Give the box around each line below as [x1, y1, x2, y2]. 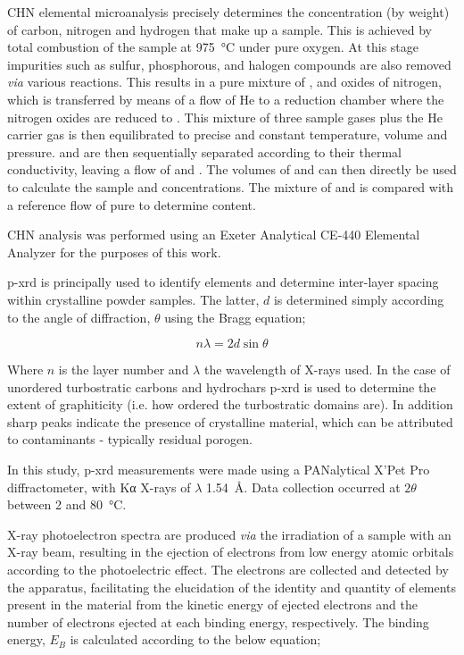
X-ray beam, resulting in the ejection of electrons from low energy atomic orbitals [7, 542, 454, 561]
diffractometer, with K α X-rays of [7, 477, 191, 496]
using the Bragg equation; [164, 307, 306, 326]
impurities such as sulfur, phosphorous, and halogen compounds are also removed [7, 55, 452, 73]
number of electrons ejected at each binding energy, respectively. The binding [7, 612, 429, 631]
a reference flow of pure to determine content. [7, 195, 256, 214]
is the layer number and [58, 360, 189, 379]
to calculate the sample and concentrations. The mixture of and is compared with [7, 177, 454, 196]
